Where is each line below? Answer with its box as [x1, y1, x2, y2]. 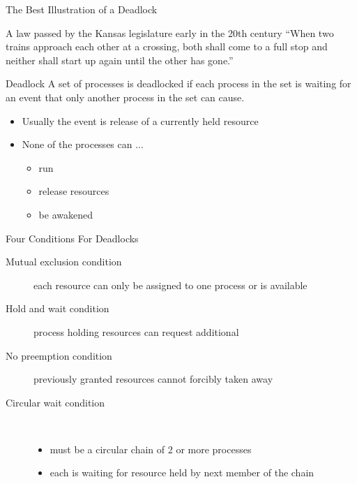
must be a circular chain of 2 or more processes [50, 441, 252, 456]
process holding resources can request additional [33, 324, 239, 339]
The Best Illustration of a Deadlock [6, 2, 158, 16]
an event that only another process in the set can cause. [6, 89, 245, 104]
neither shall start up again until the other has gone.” [6, 52, 234, 67]
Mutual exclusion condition [6, 254, 122, 269]
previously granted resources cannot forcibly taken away [33, 372, 273, 386]
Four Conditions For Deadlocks [6, 230, 139, 245]
